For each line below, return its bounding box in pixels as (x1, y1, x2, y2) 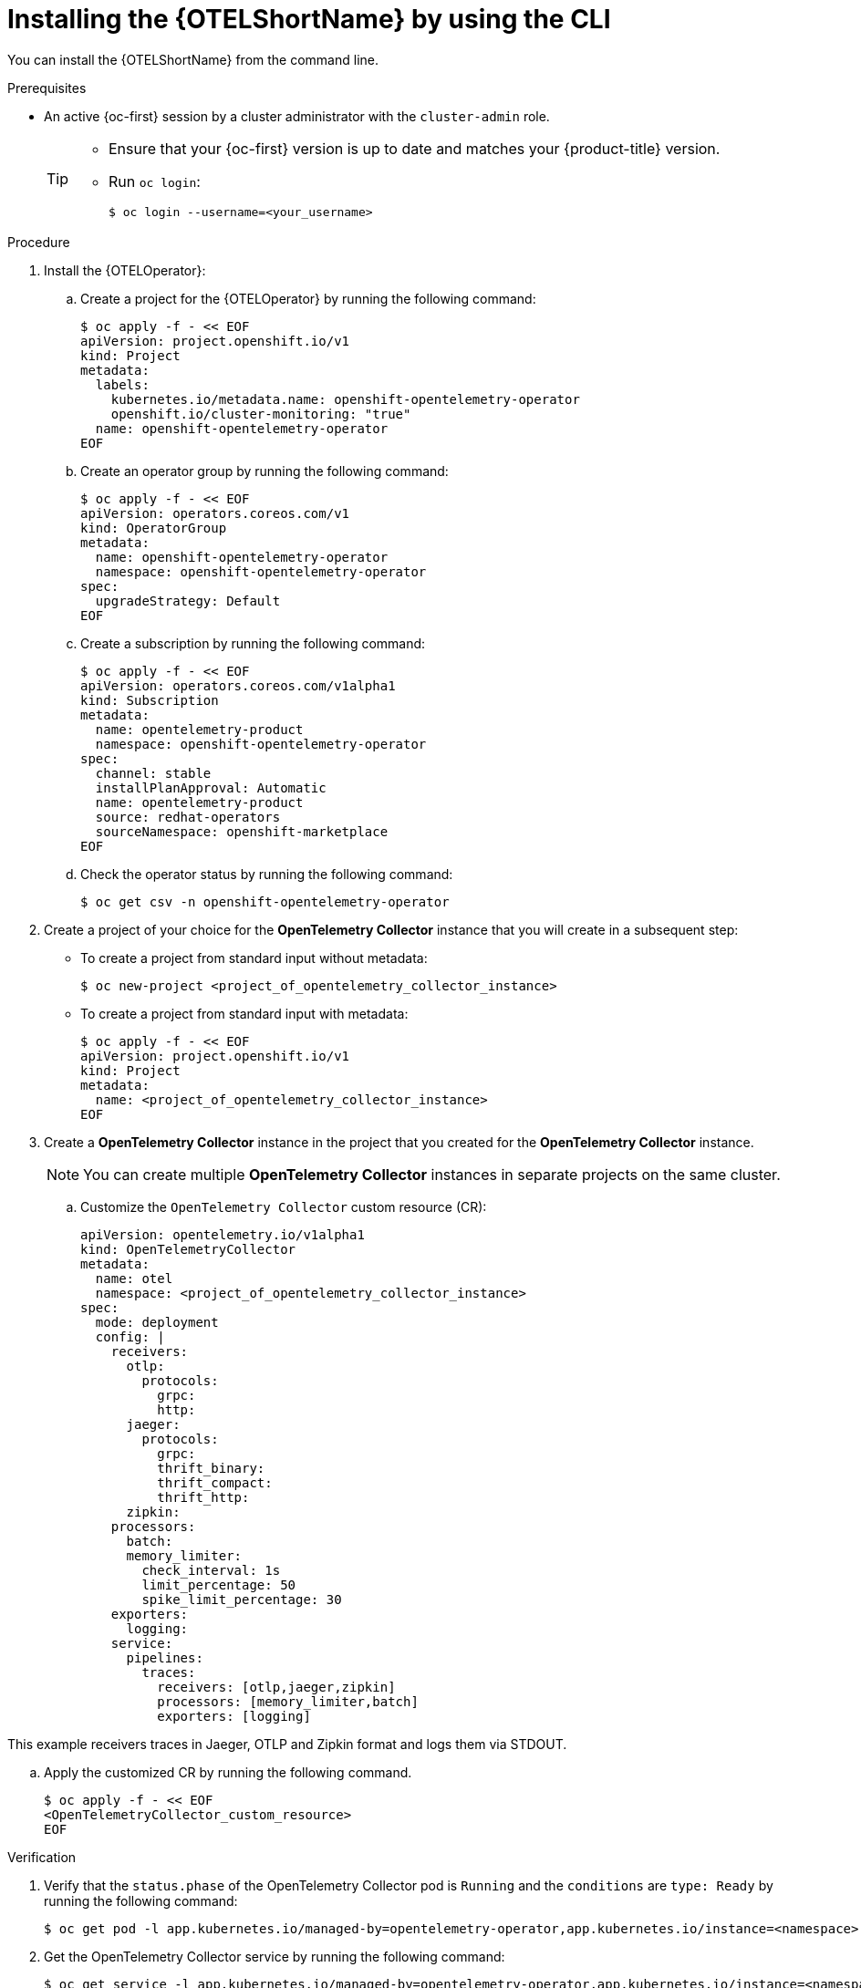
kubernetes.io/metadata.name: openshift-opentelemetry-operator (110, 391, 580, 407)
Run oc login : (109, 171, 201, 191)
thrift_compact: (157, 1475, 273, 1490)
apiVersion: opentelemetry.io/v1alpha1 (80, 1227, 365, 1242)
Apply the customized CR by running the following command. (44, 1764, 412, 1780)
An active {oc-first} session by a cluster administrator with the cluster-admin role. (44, 108, 550, 124)
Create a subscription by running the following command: (80, 635, 426, 651)
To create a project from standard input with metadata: (80, 1005, 409, 1021)
